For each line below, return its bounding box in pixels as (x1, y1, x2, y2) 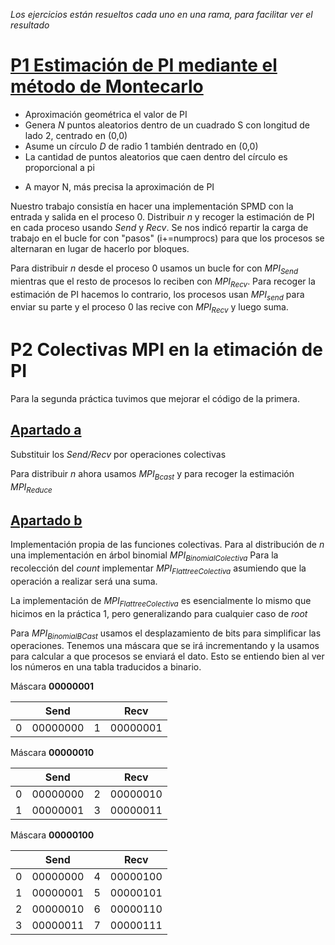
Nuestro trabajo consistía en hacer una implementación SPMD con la (10, 200, 294, 212)
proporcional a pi (24, 161, 95, 173)
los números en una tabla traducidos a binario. (10, 661, 202, 673)
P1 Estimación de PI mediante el (10, 54, 278, 77)
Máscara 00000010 (10, 747, 95, 759)
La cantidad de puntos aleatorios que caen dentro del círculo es (24, 150, 288, 163)
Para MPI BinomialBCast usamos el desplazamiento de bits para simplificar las (10, 627, 322, 641)
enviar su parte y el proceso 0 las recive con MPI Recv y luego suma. (10, 301, 289, 316)
